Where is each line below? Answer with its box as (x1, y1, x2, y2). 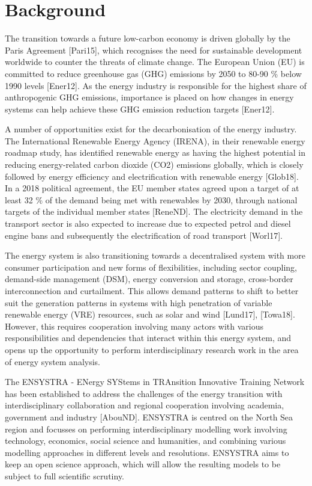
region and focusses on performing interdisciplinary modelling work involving (5, 422, 287, 435)
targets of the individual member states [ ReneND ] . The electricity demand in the (5, 205, 303, 218)
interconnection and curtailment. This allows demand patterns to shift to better (5, 285, 299, 297)
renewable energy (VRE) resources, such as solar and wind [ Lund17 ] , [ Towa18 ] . (5, 308, 295, 321)
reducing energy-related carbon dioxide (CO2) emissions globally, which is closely (5, 158, 304, 171)
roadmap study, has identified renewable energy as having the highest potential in (5, 146, 305, 159)
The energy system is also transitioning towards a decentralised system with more (5, 249, 305, 262)
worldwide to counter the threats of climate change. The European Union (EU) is (5, 55, 305, 68)
